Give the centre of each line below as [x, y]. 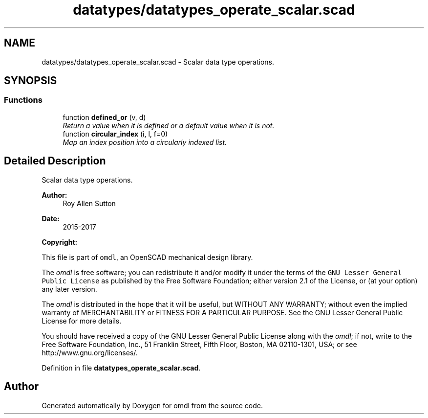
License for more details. [82, 321]
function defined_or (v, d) [104, 117]
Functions [23, 100]
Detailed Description [55, 161]
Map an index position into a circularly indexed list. [145, 142]
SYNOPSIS [31, 81]
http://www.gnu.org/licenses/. [90, 352]
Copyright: [60, 242]
